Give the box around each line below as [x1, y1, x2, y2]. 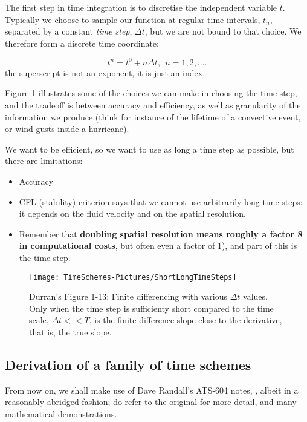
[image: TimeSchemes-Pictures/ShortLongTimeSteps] [29, 272, 237, 282]
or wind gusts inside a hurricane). [5, 122, 129, 135]
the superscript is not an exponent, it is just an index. [5, 66, 205, 79]
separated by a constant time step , [5, 25, 132, 38]
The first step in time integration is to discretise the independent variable [5, 1, 277, 13]
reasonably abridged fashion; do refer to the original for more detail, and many [5, 395, 297, 408]
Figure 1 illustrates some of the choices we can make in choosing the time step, [5, 87, 297, 99]
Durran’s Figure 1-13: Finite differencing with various [29, 290, 228, 303]
